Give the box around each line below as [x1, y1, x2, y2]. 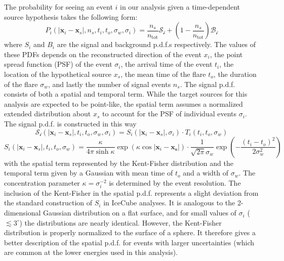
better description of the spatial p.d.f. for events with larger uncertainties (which [4, 237, 255, 247]
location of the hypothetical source [4, 68, 112, 79]
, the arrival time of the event [120, 59, 213, 69]
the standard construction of [4, 197, 93, 208]
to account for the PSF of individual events [102, 108, 236, 119]
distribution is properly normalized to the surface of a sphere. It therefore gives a [4, 227, 256, 238]
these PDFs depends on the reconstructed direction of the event [4, 49, 201, 59]
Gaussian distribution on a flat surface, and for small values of [43, 207, 236, 218]
